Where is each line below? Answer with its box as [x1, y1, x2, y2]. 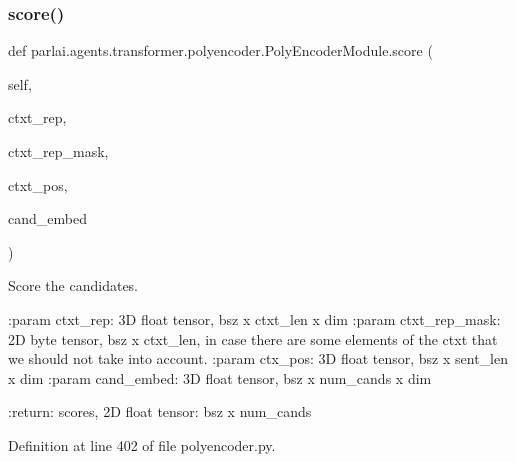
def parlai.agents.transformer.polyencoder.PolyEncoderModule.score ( [8, 40, 433, 61]
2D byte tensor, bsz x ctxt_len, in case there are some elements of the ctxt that [8, 328, 498, 349]
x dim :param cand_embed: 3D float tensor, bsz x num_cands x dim [8, 367, 432, 388]
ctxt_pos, [8, 174, 68, 195]
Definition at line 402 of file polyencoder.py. [8, 434, 276, 455]
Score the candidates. [8, 275, 139, 296]
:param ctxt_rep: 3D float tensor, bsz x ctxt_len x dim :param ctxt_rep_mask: [8, 308, 501, 329]
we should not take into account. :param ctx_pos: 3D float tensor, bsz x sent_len [8, 348, 508, 369]
